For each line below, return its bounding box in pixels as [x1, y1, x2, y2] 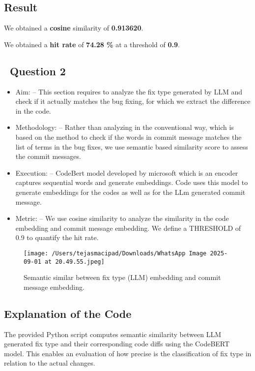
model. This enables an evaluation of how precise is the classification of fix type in [4, 348, 252, 358]
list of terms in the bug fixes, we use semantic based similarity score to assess [15, 141, 248, 152]
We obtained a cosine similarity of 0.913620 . [4, 23, 143, 33]
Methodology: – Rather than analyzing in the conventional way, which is [15, 122, 234, 132]
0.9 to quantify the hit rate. [15, 232, 99, 243]
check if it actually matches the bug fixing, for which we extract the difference [15, 96, 251, 106]
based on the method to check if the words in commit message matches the [15, 131, 242, 142]
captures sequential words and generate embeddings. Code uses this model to [15, 177, 248, 187]
